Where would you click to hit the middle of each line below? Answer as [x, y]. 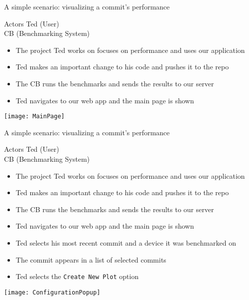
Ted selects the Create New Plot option [77, 276]
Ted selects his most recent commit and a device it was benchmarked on [126, 242]
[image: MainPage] [34, 117]
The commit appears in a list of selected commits [91, 259]
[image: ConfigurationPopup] [52, 292]
